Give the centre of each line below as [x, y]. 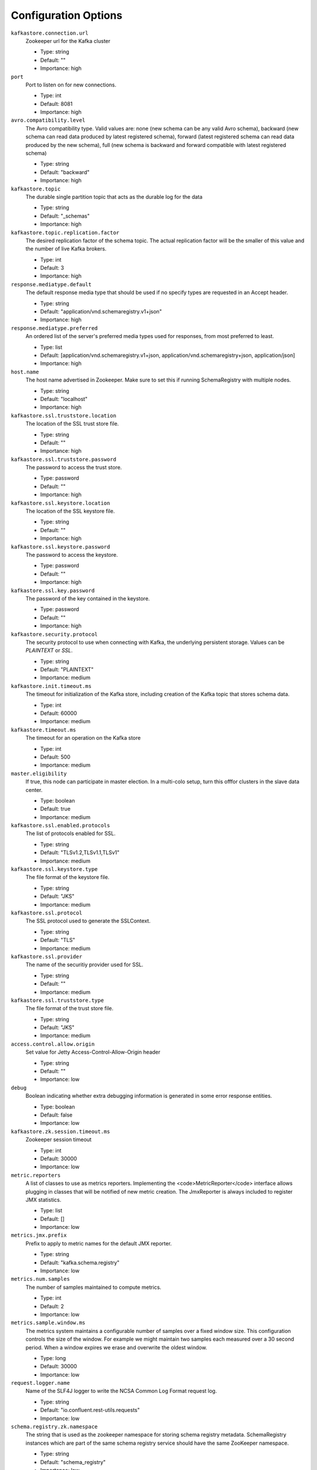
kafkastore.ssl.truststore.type [57, 1000]
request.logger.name [41, 1383]
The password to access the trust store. [74, 467]
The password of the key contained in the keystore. [88, 598]
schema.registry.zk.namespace [54, 1427]
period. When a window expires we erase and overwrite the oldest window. [117, 1347]
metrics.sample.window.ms [48, 1323]
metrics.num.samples [41, 1279]
